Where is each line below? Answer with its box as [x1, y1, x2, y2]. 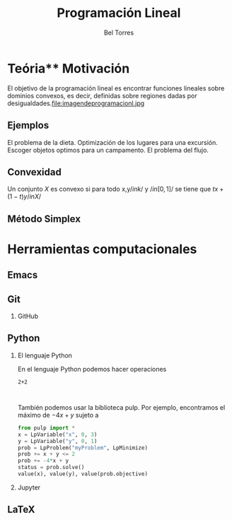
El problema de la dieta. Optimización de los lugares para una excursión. [7, 138, 218, 146]
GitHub [17, 312, 39, 321]
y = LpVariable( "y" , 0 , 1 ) [17, 437, 98, 444]
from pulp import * [17, 424, 76, 432]
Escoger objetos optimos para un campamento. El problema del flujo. [7, 146, 209, 154]
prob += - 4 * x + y [17, 457, 69, 464]
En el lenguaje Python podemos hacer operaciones [17, 365, 167, 373]
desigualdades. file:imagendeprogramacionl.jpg [7, 99, 145, 107]
